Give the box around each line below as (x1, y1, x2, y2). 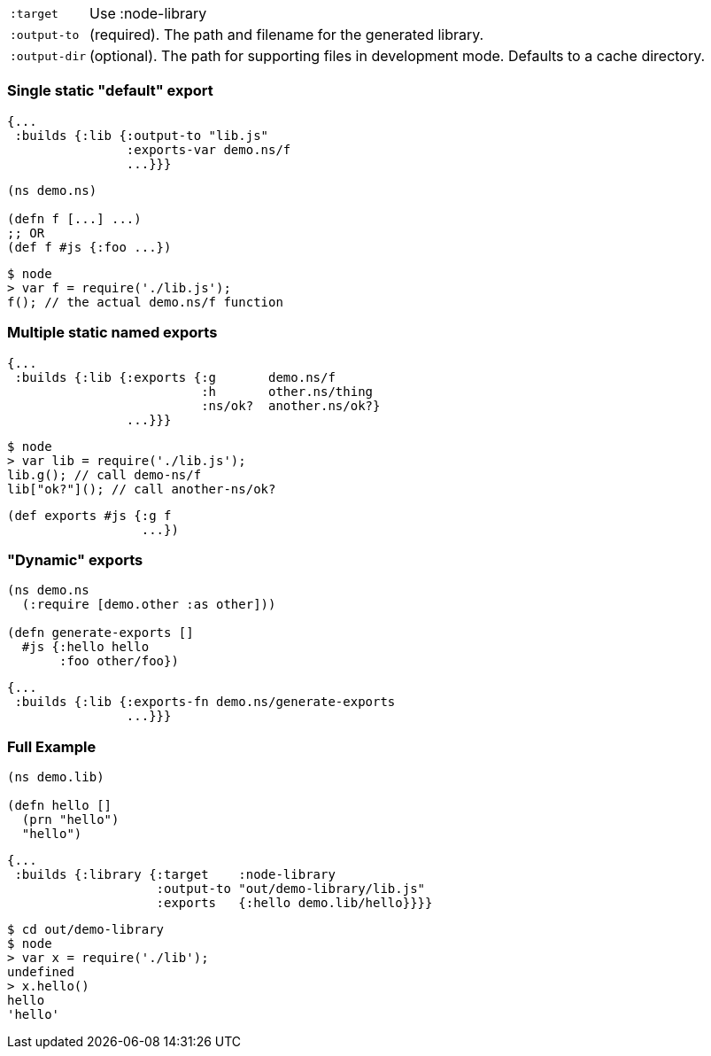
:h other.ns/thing (201, 384, 374, 399)
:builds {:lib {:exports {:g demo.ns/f (14, 369, 336, 384)
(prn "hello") (21, 812, 120, 827)
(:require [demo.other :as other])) (21, 597, 276, 612)
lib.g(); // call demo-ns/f (7, 467, 202, 482)
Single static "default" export (7, 82, 213, 100)
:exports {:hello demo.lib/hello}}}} (156, 896, 433, 910)
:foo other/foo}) (59, 654, 179, 669)
